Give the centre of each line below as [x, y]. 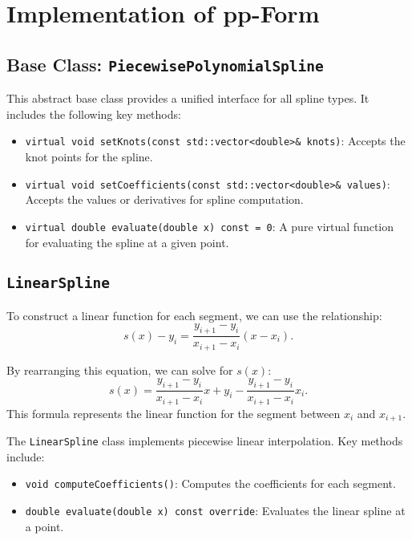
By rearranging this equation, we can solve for [120, 369]
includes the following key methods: [94, 114]
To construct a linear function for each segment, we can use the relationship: [194, 315]
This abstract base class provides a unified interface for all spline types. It [188, 98]
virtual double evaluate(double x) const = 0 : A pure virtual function [210, 226]
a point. [44, 526]
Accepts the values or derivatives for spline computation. [164, 199]
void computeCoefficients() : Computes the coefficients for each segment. [210, 483]
